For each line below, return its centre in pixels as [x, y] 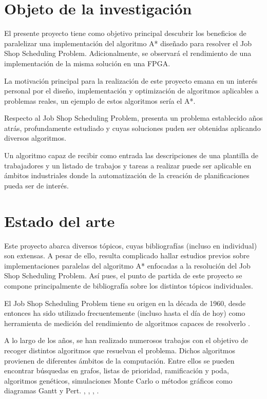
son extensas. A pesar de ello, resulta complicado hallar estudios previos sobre [127, 255]
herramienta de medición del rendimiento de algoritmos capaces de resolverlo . [127, 323]
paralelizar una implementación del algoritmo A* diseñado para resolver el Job [128, 43]
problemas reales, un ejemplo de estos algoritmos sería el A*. [100, 100]
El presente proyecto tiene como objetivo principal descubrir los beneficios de [125, 33]
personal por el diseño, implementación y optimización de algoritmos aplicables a [131, 91]
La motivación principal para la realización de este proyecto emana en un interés [131, 80]
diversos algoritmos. [35, 138]
